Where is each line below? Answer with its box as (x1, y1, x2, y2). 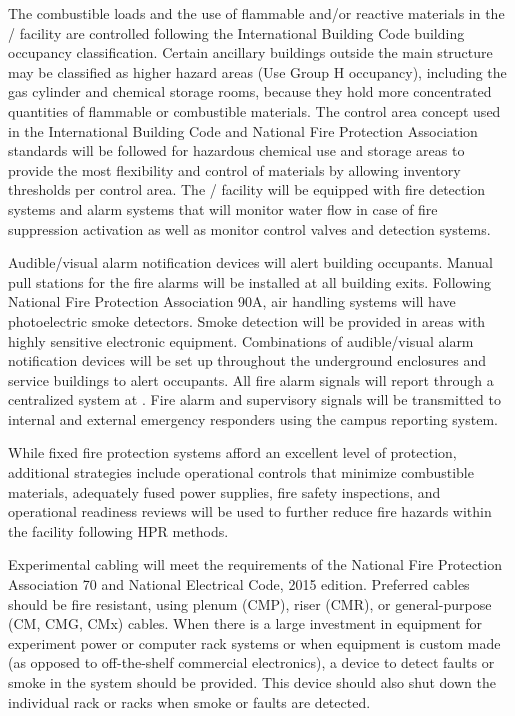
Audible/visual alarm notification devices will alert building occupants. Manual (8, 252, 493, 273)
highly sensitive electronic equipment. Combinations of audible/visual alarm (8, 330, 474, 351)
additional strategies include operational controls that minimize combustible (8, 462, 474, 483)
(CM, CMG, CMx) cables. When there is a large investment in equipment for (8, 613, 483, 634)
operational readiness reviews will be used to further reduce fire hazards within (8, 501, 492, 522)
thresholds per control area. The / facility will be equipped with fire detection (8, 179, 486, 200)
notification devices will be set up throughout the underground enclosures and (8, 350, 487, 371)
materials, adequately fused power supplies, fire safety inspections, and (8, 481, 441, 502)
